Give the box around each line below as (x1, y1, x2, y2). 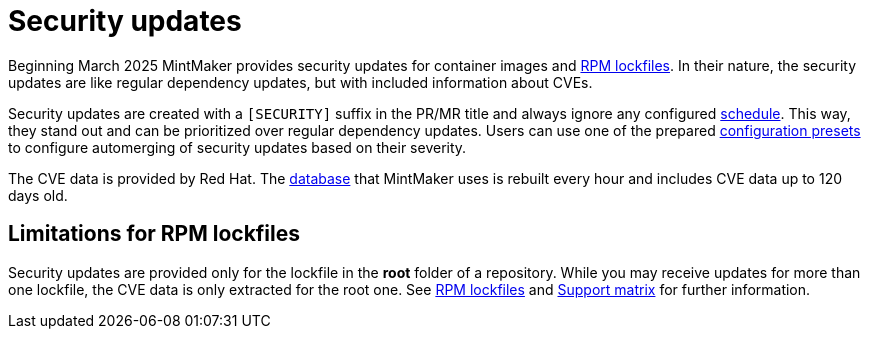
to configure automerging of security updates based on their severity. (8, 138, 467, 156)
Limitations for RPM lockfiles (8, 221, 301, 247)
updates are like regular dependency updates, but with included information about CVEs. (8, 73, 593, 91)
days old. (8, 186, 68, 204)
